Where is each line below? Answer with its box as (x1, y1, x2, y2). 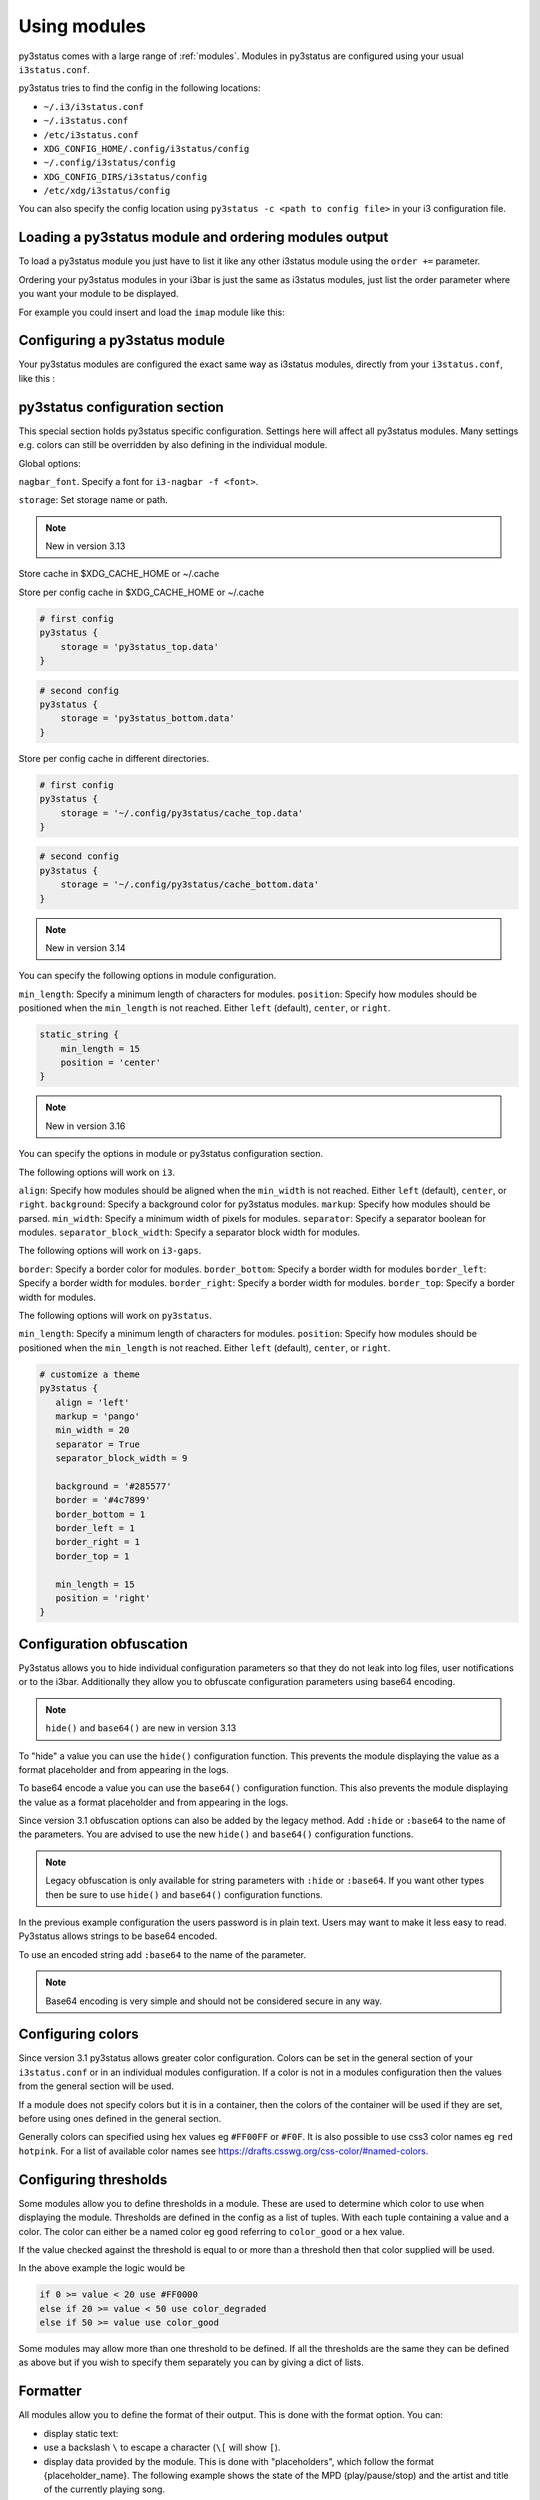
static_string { (39, 1029, 120, 1040)
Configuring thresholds (18, 2171, 168, 2188)
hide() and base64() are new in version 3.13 (45, 1722, 237, 1734)
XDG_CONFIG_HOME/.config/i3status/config (43, 143, 250, 154)
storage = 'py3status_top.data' (60, 641, 220, 652)
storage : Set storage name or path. (18, 494, 169, 506)
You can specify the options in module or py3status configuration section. (18, 1148, 324, 1160)
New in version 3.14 (45, 942, 126, 954)
